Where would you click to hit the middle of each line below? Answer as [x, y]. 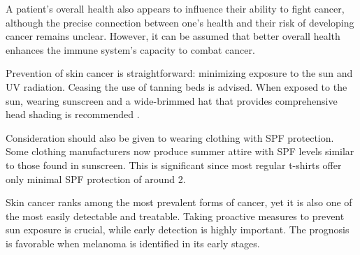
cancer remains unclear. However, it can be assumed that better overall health [173, 36]
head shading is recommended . [73, 114]
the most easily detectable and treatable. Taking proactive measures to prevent [175, 216]
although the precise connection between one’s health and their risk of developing [180, 22]
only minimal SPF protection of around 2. [96, 178]
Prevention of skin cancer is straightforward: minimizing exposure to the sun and [179, 73]
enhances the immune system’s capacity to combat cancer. [130, 49]
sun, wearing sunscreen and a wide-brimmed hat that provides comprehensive [172, 100]
